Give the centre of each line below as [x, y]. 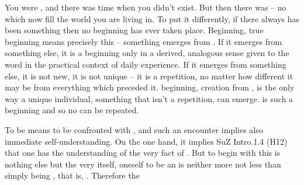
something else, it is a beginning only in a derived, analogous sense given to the [147, 53]
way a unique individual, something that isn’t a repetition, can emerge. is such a [149, 98]
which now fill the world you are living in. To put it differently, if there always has [152, 18]
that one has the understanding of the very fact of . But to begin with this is [143, 153]
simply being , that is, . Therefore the [72, 175]
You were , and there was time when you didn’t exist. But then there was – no [146, 7]
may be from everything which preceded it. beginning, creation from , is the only [150, 87]
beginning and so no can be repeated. [72, 110]
